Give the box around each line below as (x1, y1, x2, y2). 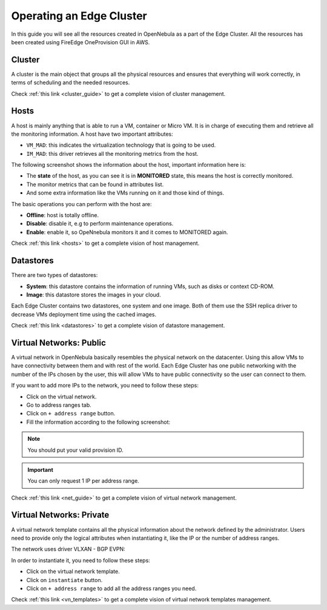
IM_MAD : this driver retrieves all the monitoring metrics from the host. (26, 150, 199, 157)
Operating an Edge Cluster (11, 9, 148, 22)
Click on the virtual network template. (26, 568, 121, 575)
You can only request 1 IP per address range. (27, 477, 139, 484)
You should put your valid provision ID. (27, 446, 124, 454)
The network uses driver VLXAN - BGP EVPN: (11, 546, 125, 553)
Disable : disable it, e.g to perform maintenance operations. (26, 220, 174, 227)
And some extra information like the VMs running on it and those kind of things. (26, 189, 224, 196)
